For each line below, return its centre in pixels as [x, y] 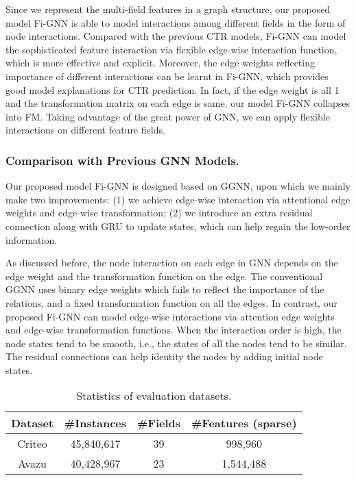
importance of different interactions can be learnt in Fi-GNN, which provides [167, 76]
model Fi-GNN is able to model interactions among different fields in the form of [176, 22]
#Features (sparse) [244, 423]
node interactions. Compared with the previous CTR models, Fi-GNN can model [176, 36]
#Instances [95, 423]
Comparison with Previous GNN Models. [122, 160]
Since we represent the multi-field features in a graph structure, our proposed [168, 9]
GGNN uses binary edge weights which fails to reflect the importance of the [165, 289]
